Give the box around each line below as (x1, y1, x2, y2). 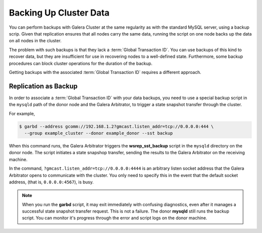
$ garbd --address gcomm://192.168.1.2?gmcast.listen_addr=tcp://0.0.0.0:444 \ (19, 124, 214, 129)
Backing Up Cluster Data (9, 7, 110, 18)
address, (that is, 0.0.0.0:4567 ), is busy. (9, 179, 94, 185)
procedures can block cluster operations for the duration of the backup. (9, 60, 153, 66)
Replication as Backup (9, 82, 78, 90)
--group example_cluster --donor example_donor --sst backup (24, 130, 173, 136)
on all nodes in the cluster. (9, 38, 62, 44)
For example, (9, 110, 35, 116)
